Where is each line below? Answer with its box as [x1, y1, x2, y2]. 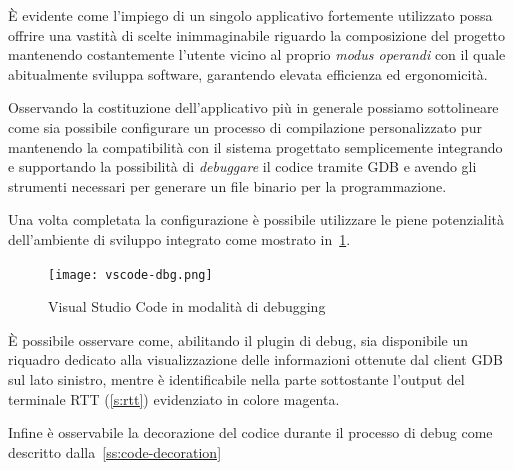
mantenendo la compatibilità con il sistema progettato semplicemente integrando [8, 136, 503, 157]
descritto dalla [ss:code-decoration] [8, 441, 222, 462]
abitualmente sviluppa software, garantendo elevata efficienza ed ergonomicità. [8, 63, 488, 84]
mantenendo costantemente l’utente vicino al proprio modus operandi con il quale [8, 44, 506, 65]
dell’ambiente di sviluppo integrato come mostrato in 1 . [8, 228, 351, 249]
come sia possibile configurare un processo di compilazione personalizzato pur [8, 116, 482, 137]
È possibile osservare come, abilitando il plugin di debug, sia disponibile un [8, 329, 469, 350]
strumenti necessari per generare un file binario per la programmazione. [8, 175, 447, 196]
